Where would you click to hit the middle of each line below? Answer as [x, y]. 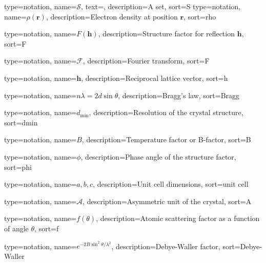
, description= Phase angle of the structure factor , [158, 156]
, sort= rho [200, 16]
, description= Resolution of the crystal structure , [166, 112]
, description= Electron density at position [112, 16]
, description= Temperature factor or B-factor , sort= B [166, 139]
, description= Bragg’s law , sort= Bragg [179, 95]
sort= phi [18, 167]
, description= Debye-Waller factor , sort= [176, 246]
